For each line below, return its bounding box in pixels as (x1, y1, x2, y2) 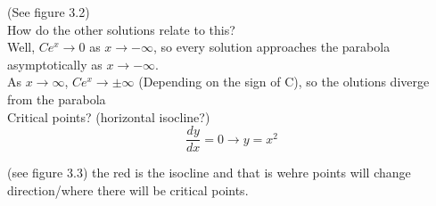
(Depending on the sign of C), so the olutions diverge (138, 72, 430, 91)
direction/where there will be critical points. (7, 180, 249, 199)
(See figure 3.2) (7, 3, 90, 21)
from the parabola (7, 89, 106, 108)
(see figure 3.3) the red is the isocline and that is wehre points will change (7, 163, 411, 182)
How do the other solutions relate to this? (7, 20, 235, 38)
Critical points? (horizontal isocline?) (7, 107, 210, 126)
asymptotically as (7, 54, 103, 73)
